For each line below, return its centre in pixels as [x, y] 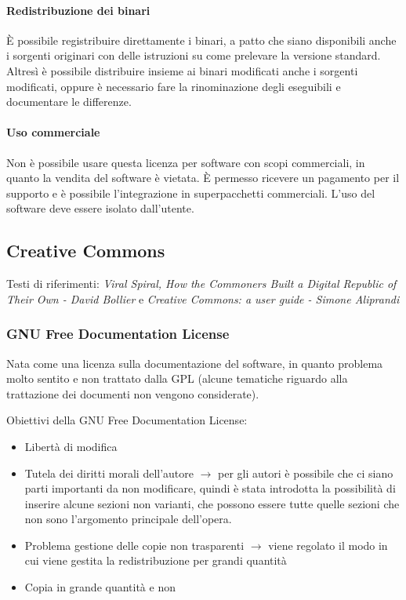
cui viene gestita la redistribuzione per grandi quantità [156, 560]
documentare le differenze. [69, 102]
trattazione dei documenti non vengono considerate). [133, 393]
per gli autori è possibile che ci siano [306, 473]
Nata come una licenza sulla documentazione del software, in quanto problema [195, 363]
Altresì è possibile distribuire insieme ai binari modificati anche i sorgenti [182, 70]
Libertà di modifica [71, 446]
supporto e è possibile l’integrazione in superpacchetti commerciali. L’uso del [191, 193]
